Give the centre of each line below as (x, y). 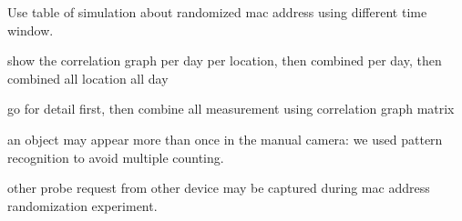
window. (31, 30)
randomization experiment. (82, 205)
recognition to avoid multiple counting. (116, 157)
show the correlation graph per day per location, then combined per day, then (225, 60)
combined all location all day (88, 78)
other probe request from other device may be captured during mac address (219, 188)
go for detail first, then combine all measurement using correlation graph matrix (231, 109)
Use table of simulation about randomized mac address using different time (217, 12)
